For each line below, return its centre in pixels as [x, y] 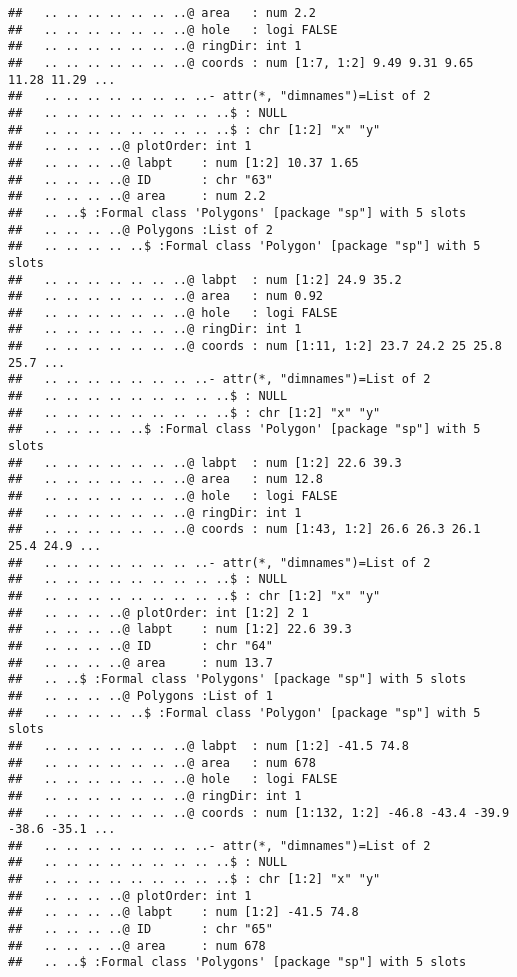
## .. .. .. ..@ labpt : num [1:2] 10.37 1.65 [183, 162]
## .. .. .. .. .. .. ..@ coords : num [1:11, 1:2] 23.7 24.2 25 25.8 [255, 346]
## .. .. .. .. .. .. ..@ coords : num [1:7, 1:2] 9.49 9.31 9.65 [241, 62]
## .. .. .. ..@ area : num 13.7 [140, 662]
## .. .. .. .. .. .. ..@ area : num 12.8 [165, 479]
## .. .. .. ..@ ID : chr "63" [140, 179]
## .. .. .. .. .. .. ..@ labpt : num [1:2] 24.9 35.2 [205, 279]
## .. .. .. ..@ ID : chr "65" [140, 929]
